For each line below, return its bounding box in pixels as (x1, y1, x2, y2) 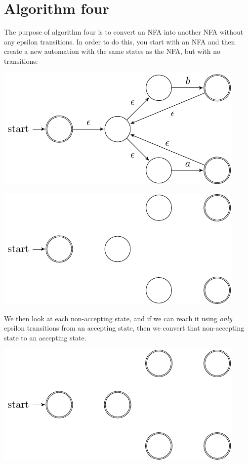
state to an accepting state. (4, 332, 86, 342)
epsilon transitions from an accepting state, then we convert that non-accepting (4, 323, 245, 333)
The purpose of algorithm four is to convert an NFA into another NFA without (4, 27, 244, 37)
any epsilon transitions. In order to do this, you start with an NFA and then (4, 36, 235, 46)
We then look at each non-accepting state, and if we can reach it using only (4, 313, 232, 323)
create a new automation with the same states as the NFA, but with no (4, 46, 220, 56)
